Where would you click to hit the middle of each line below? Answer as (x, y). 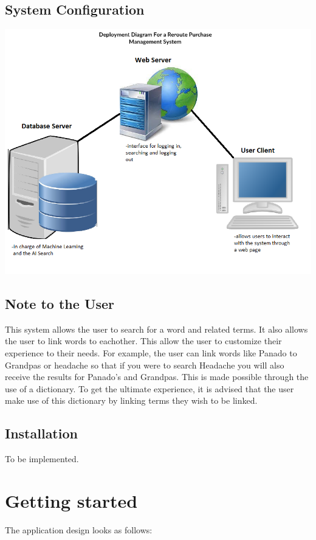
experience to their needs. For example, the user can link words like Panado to (151, 353)
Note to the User (60, 304)
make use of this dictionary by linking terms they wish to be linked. (131, 400)
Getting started (71, 500)
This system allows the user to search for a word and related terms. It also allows (156, 329)
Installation (41, 433)
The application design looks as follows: (79, 529)
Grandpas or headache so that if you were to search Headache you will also (145, 365)
